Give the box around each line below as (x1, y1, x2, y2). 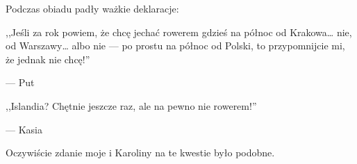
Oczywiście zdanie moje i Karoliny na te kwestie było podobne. (6, 145, 275, 160)
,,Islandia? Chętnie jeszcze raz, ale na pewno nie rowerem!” (6, 98, 257, 113)
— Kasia (6, 122, 42, 136)
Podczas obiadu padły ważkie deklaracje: (6, 1, 179, 15)
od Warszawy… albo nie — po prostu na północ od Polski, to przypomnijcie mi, (6, 38, 345, 53)
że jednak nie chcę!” (6, 51, 90, 66)
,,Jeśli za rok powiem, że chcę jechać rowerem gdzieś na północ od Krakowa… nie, (6, 24, 352, 39)
